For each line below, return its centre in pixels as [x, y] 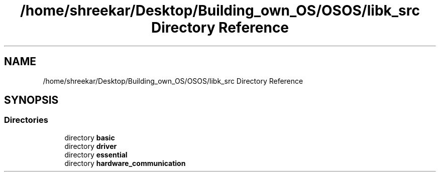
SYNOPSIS [31, 100]
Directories [26, 120]
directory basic [90, 137]
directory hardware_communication [125, 163]
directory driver [91, 146]
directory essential [96, 154]
